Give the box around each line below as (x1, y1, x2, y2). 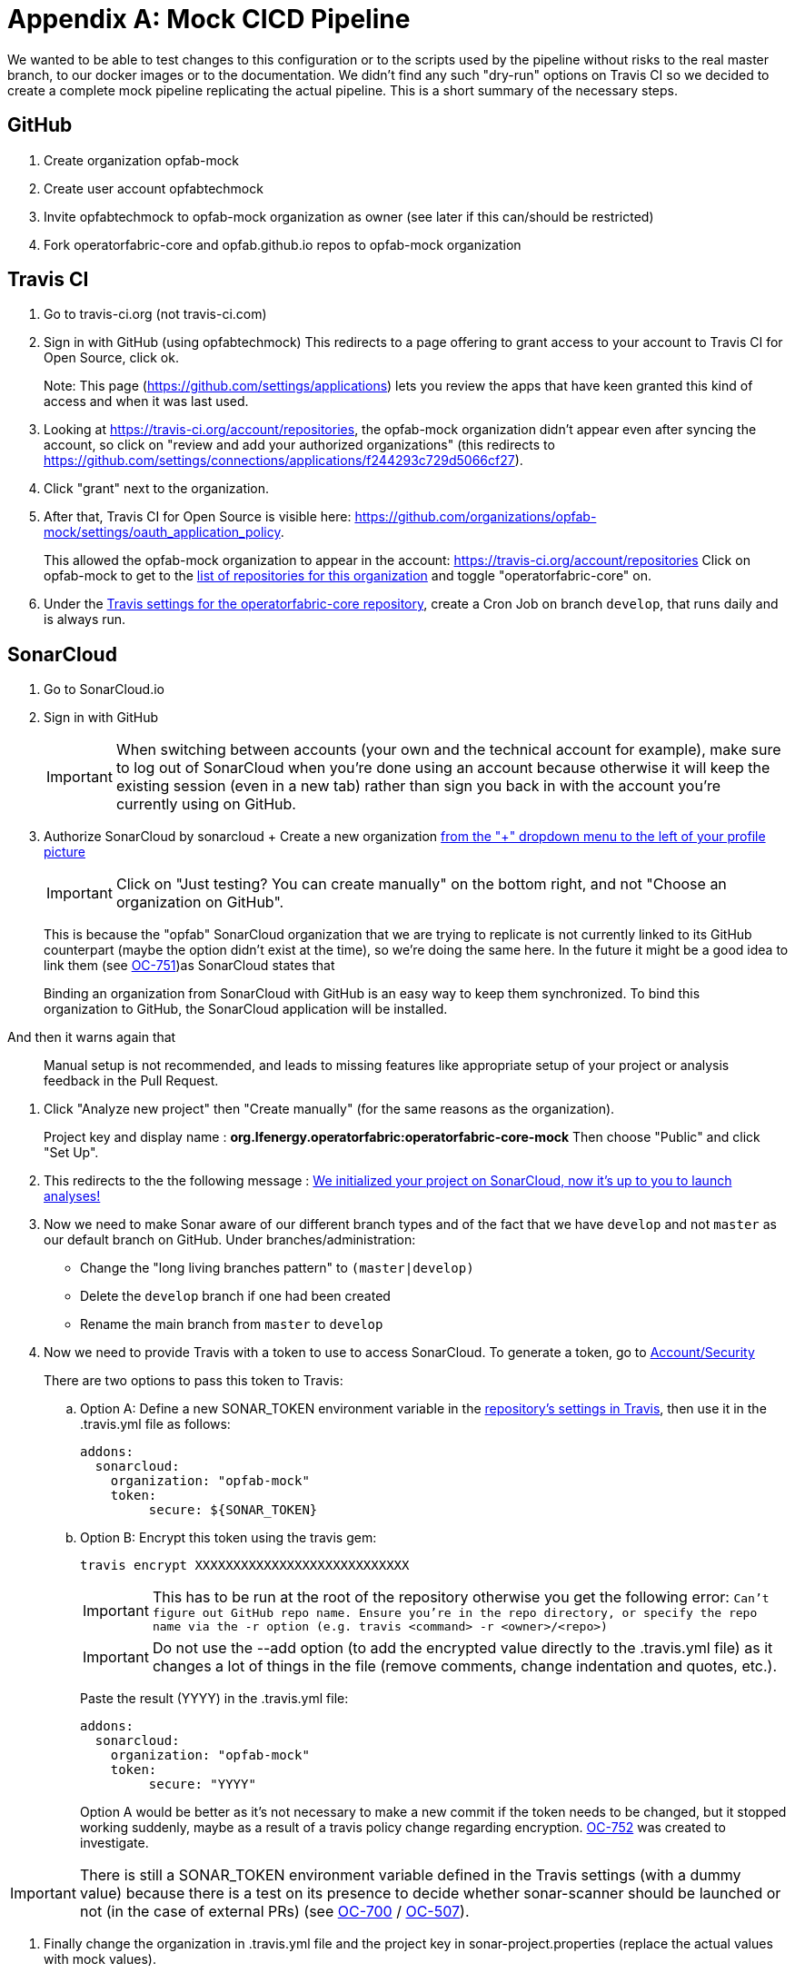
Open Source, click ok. (44, 350, 179, 366)
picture (44, 844, 86, 860)
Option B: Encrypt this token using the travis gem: (80, 1530, 377, 1546)
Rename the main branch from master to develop (80, 1316, 383, 1333)
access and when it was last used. (44, 393, 249, 410)
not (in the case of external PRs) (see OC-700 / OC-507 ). (79, 1902, 470, 1921)
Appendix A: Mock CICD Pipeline (7, 4, 411, 35)
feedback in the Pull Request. (44, 1073, 219, 1089)
